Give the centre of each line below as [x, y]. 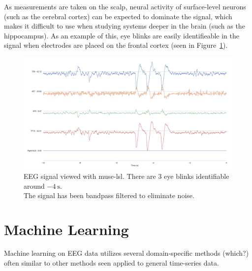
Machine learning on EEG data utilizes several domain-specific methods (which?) [126, 253]
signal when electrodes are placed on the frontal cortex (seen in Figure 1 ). [116, 45]
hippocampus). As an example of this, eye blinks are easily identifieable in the [122, 35]
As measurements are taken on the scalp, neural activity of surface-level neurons [125, 6]
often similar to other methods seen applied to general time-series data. [111, 262]
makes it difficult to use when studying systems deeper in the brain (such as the [125, 26]
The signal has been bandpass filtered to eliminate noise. [109, 195]
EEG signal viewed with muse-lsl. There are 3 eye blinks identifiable [126, 176]
